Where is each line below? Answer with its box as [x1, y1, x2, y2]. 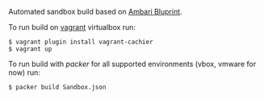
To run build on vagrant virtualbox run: [8, 23, 136, 31]
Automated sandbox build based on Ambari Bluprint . [8, 7, 183, 16]
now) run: [8, 68, 40, 77]
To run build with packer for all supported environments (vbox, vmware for [8, 60, 257, 68]
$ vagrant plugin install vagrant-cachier [8, 38, 153, 46]
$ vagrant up [8, 45, 52, 53]
